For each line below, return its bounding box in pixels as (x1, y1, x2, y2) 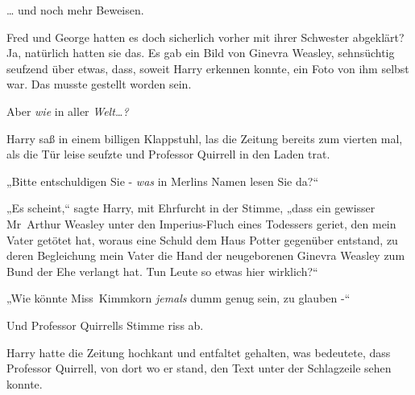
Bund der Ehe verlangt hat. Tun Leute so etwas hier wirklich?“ (6, 262, 318, 279)
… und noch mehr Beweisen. (6, 2, 144, 18)
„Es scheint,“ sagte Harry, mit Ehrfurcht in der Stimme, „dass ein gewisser (6, 200, 376, 216)
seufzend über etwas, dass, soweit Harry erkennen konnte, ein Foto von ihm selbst (6, 60, 409, 76)
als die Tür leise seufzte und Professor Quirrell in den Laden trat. (6, 146, 330, 163)
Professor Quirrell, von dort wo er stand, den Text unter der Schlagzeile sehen (6, 360, 392, 376)
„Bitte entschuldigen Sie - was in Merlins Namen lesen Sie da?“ (6, 172, 318, 189)
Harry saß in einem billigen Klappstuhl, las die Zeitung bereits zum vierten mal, (6, 130, 403, 146)
